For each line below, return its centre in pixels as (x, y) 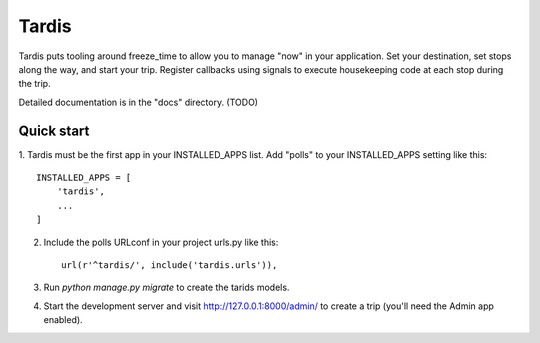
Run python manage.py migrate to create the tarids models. (166, 287)
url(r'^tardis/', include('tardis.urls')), (169, 264)
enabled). (63, 320)
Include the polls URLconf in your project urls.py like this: (161, 242)
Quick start (54, 130)
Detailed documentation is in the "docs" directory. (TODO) (138, 102)
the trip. (34, 84)
